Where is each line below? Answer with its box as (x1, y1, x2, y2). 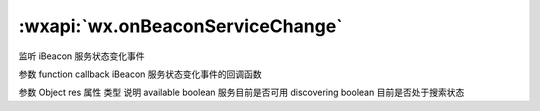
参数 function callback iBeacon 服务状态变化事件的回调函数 (18, 68, 262, 80)
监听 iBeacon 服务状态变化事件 (18, 50, 145, 62)
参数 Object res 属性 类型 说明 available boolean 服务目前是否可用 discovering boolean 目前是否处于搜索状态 (18, 86, 465, 99)
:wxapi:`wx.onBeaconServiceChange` (18, 15, 344, 37)
